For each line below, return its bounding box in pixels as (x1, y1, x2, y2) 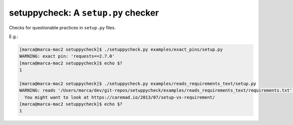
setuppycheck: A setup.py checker (9, 7, 159, 18)
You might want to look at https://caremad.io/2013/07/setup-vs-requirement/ (24, 94, 215, 100)
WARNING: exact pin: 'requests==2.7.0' (19, 54, 115, 59)
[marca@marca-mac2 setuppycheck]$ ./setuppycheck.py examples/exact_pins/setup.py (19, 46, 223, 52)
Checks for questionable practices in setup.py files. (9, 24, 116, 30)
